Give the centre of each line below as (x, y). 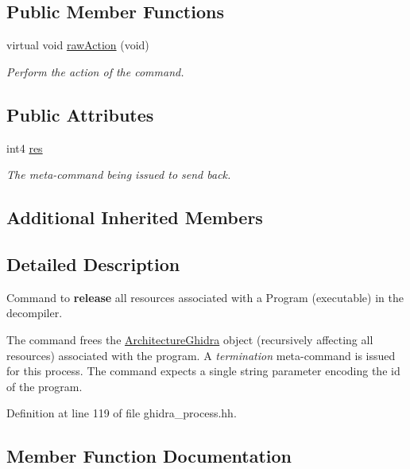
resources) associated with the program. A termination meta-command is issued (201, 355)
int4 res (25, 147)
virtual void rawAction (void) (78, 45)
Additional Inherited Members (135, 217)
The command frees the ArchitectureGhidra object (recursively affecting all (190, 339)
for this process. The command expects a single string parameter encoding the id (203, 371)
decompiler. (35, 313)
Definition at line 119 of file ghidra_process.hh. (122, 413)
